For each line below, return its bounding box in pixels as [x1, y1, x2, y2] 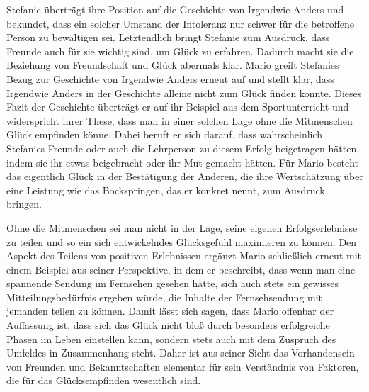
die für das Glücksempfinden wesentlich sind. [6, 373, 201, 388]
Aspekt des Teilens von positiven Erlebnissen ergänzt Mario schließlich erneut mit [6, 248, 361, 263]
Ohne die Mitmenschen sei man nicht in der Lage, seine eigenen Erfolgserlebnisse [6, 220, 358, 235]
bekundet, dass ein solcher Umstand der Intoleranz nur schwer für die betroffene [6, 16, 355, 30]
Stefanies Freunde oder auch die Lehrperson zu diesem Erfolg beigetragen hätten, [6, 140, 360, 155]
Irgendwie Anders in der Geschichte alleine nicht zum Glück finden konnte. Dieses [6, 85, 362, 100]
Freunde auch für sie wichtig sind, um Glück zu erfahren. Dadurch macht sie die [6, 43, 354, 58]
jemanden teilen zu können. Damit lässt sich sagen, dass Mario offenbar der [6, 303, 334, 318]
